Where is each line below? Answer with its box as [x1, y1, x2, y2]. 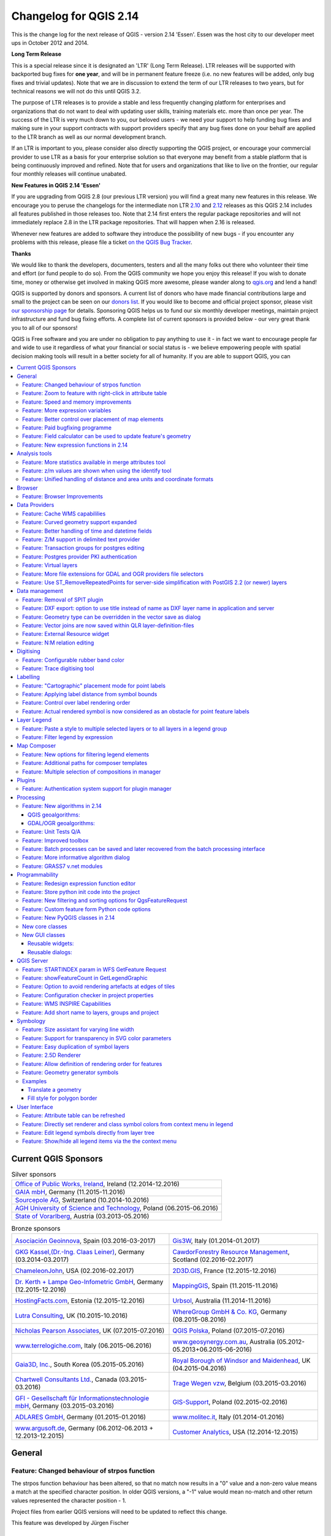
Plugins [17, 776, 36, 783]
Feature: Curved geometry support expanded [22, 519, 137, 526]
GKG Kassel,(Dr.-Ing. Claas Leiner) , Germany [15, 1248, 145, 1256]
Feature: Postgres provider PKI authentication [22, 553, 137, 560]
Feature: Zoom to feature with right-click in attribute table [22, 390, 167, 397]
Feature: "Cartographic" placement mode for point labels [22, 682, 165, 689]
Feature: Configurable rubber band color [22, 656, 125, 664]
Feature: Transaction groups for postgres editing [22, 544, 145, 552]
